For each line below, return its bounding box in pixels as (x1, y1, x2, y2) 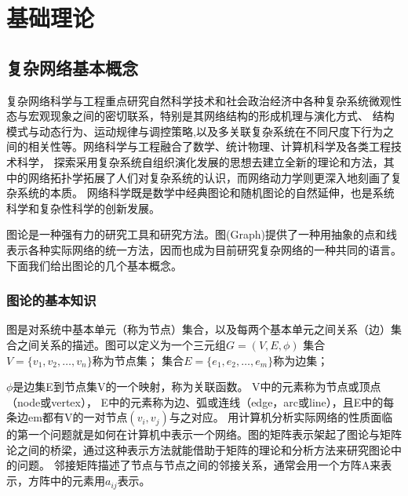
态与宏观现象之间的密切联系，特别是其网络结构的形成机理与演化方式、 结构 (6, 108, 395, 124)
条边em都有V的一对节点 (6, 409, 128, 425)
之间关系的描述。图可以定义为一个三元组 (16, 336, 226, 352)
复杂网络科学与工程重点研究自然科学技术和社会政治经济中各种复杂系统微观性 (6, 92, 402, 108)
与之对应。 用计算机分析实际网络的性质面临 (169, 409, 393, 425)
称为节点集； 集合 (92, 352, 184, 368)
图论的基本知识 (6, 290, 97, 310)
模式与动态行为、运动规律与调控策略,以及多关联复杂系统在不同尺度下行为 (6, 122, 383, 139)
